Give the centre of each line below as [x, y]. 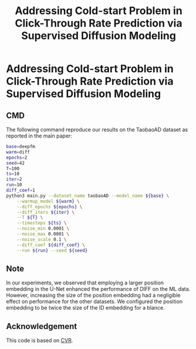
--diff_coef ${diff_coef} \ [51, 245]
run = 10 [14, 185]
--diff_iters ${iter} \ [46, 212]
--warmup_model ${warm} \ [48, 201]
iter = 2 [14, 179]
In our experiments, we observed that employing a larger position [85, 283]
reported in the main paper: [39, 136]
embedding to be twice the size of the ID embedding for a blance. [86, 308]
